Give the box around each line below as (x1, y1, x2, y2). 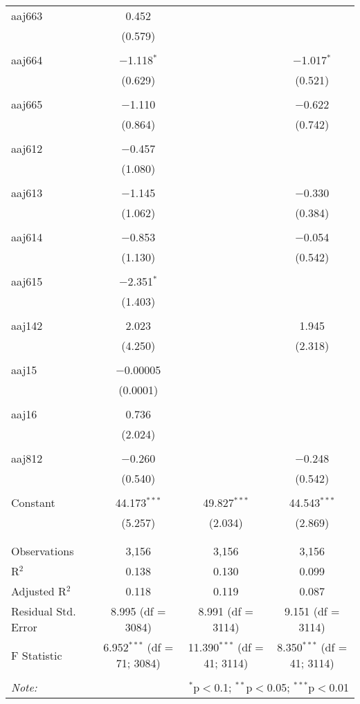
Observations (11, 543, 74, 559)
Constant (11, 494, 55, 510)
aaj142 (11, 317, 43, 333)
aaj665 (11, 96, 43, 112)
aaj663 (11, 8, 43, 24)
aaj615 (11, 273, 43, 289)
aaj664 (11, 52, 43, 68)
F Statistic (11, 647, 62, 663)
